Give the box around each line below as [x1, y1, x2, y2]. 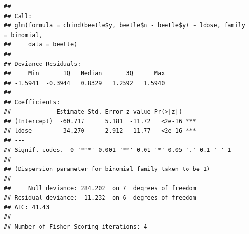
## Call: [4, 12, 32, 20]
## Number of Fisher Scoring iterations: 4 [4, 223, 147, 230]
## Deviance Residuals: [4, 60, 81, 67]
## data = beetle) [4, 41, 78, 48]
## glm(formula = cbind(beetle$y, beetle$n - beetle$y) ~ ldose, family [4, 22, 245, 29]
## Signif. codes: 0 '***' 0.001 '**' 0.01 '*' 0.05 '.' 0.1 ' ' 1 [4, 146, 231, 153]
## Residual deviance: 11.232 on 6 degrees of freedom [4, 194, 196, 201]
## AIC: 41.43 [4, 204, 50, 211]
